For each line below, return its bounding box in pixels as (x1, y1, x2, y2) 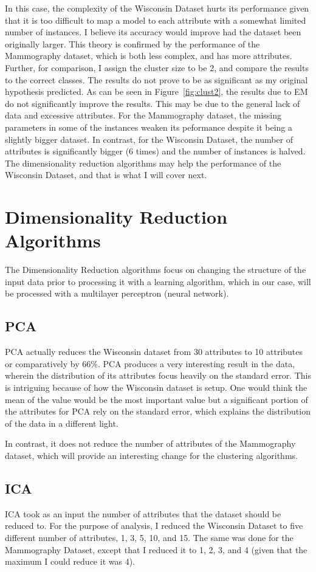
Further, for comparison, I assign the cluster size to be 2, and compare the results (5, 61, 309, 74)
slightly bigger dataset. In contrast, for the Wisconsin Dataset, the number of (5, 133, 294, 145)
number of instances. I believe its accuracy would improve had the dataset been (5, 26, 301, 38)
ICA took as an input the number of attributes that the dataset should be (5, 507, 281, 520)
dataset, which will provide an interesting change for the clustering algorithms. (5, 449, 298, 461)
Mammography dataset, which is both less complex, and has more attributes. (5, 49, 292, 62)
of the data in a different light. (5, 416, 118, 429)
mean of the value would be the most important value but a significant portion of (5, 393, 308, 405)
